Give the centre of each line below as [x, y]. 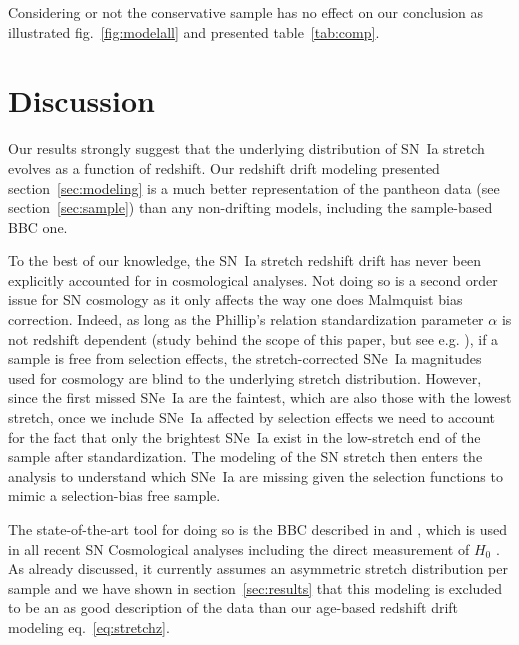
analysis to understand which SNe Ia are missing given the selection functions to [255, 475]
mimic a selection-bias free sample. [114, 495]
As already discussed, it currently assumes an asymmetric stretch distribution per [258, 568]
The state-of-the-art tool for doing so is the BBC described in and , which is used [258, 529]
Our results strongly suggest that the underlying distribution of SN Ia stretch [246, 148]
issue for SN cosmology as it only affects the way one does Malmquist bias [235, 299]
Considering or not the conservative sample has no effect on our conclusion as [246, 12]
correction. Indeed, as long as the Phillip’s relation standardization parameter [246, 319]
